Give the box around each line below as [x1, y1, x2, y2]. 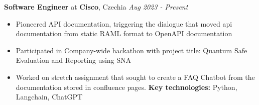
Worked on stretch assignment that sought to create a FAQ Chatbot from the [16, 71, 255, 82]
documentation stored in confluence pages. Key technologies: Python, [16, 81, 237, 92]
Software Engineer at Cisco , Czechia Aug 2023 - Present [4, 2, 188, 12]
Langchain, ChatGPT [16, 91, 83, 102]
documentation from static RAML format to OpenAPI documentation [16, 28, 232, 39]
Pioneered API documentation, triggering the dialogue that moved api [16, 18, 232, 29]
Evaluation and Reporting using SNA [16, 55, 132, 65]
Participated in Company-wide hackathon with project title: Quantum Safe [16, 45, 247, 55]
